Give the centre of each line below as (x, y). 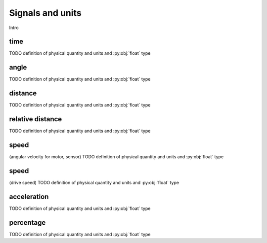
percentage (27, 223)
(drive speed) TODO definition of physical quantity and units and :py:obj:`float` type (94, 182)
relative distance (36, 119)
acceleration (29, 196)
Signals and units (45, 13)
